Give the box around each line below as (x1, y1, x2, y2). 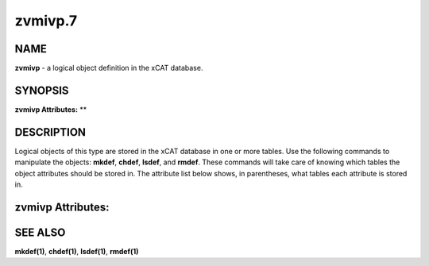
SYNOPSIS (14, 83, 69, 97)
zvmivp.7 (14, 12, 78, 29)
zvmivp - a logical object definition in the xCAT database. (14, 64, 203, 73)
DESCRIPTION (14, 125, 87, 139)
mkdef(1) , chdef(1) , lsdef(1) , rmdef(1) (14, 246, 139, 256)
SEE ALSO (14, 226, 66, 239)
